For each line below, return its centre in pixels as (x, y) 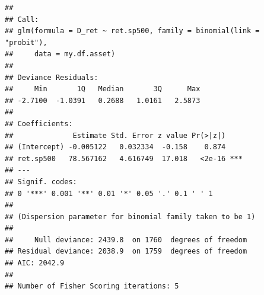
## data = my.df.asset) (60, 54)
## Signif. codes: (41, 182)
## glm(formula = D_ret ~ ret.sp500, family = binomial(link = (132, 31)
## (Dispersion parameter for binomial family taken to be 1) (130, 217)
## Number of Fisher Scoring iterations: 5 (92, 286)
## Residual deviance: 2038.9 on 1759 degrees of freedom (126, 251)
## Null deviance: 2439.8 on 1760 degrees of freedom (126, 240)
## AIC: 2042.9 (35, 263)
